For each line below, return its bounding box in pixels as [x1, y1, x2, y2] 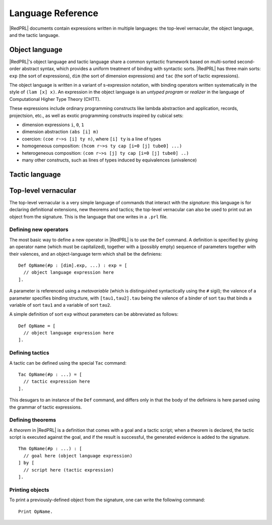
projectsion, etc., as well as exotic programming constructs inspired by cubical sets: [9, 112, 184, 119]
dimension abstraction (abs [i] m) [22, 129, 99, 135]
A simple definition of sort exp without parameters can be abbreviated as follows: [9, 311, 179, 317]
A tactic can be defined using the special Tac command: [9, 360, 127, 366]
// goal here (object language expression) [23, 453, 133, 458]
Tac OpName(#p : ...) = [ [18, 371, 83, 377]
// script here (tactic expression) [23, 467, 114, 473]
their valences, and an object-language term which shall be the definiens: [9, 251, 162, 257]
